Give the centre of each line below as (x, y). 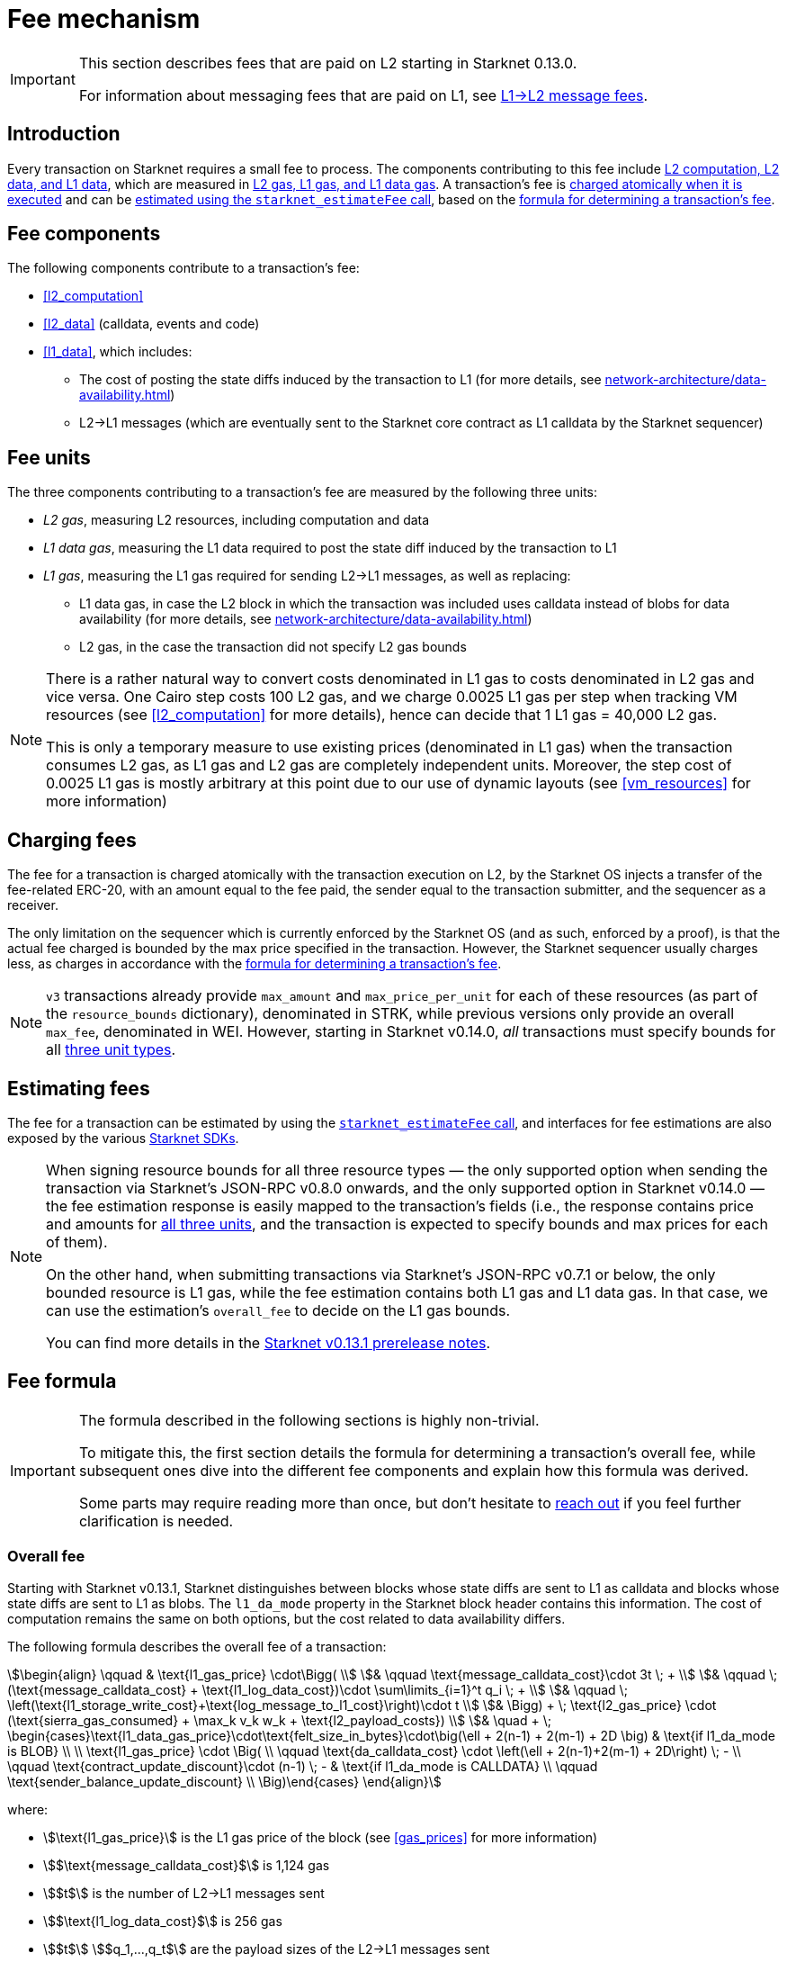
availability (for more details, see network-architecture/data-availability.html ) (306, 619)
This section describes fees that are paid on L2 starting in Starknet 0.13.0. (328, 63)
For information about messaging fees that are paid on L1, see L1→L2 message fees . (363, 95)
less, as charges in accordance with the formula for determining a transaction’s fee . (255, 964)
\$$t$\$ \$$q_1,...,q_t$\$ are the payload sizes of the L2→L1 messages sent (267, 1948)
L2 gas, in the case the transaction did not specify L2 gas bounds (273, 647)
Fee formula (62, 1381)
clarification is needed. (156, 1521)
